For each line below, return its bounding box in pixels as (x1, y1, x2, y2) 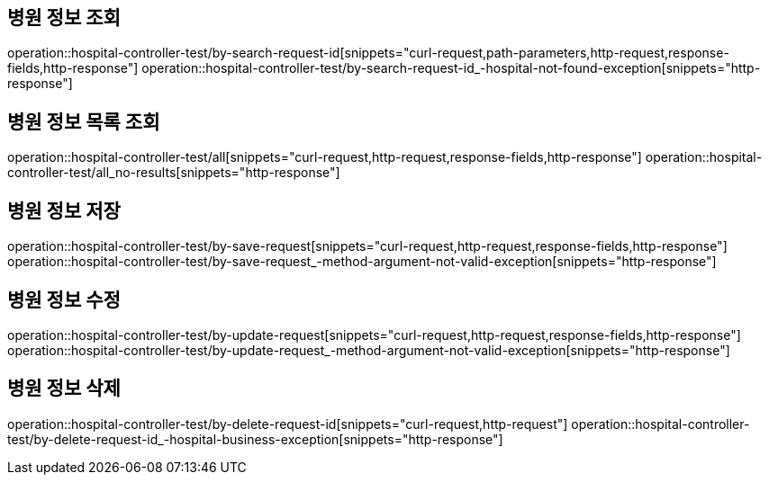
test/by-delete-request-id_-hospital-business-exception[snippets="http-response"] (7, 431, 503, 447)
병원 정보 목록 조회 (7, 110, 160, 133)
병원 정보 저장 (7, 199, 121, 222)
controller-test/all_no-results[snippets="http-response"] (7, 165, 340, 181)
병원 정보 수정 (7, 288, 121, 311)
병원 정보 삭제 (7, 377, 121, 400)
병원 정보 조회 (7, 6, 121, 29)
